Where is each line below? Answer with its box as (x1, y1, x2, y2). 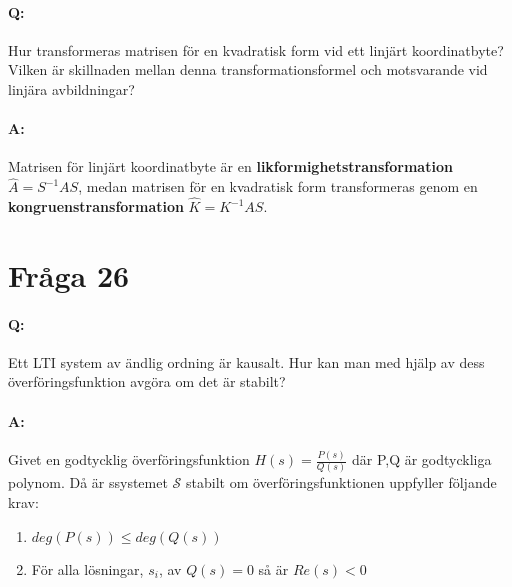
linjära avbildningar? (8, 78, 135, 99)
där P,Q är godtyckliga (351, 449, 492, 470)
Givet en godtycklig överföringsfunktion (8, 449, 250, 470)
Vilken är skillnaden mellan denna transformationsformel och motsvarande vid (8, 59, 488, 80)
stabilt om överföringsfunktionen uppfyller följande (185, 472, 497, 493)
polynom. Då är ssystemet (8, 472, 168, 493)
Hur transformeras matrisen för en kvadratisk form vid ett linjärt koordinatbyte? (8, 39, 504, 60)
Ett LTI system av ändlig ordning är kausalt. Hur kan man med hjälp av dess (8, 351, 485, 372)
